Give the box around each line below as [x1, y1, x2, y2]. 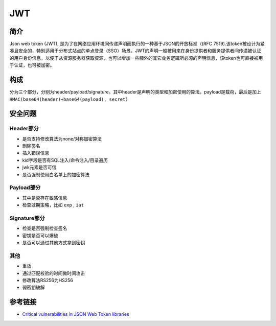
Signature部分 [9, 215, 45, 222]
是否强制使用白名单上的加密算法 [22, 171, 89, 177]
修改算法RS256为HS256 [22, 277, 74, 284]
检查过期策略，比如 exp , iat [22, 202, 84, 208]
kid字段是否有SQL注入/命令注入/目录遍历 [22, 157, 108, 163]
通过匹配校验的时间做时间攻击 [22, 270, 85, 276]
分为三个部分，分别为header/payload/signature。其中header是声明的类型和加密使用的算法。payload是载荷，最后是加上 [9, 89, 262, 95]
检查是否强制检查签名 [22, 225, 67, 231]
